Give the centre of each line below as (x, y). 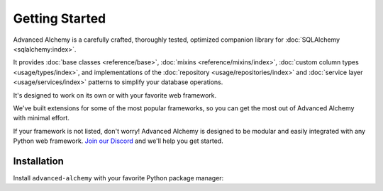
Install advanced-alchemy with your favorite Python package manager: (118, 178)
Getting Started (60, 18)
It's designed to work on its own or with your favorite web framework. (115, 95)
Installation (38, 161)
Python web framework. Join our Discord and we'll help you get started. (118, 141)
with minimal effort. (41, 118)
